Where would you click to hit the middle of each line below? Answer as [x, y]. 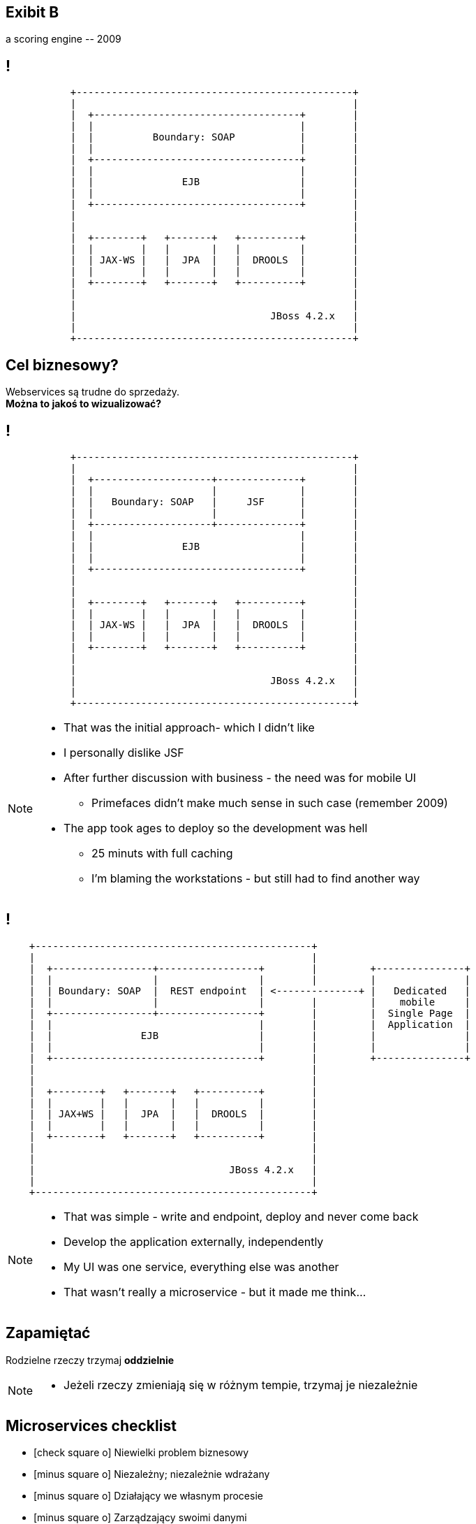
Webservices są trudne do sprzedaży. [93, 392]
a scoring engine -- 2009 [64, 39]
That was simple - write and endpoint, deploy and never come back [241, 1216]
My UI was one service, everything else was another [201, 1267]
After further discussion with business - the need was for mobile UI [240, 777]
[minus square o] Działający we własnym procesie [148, 1496]
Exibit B [32, 12]
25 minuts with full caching [162, 853]
